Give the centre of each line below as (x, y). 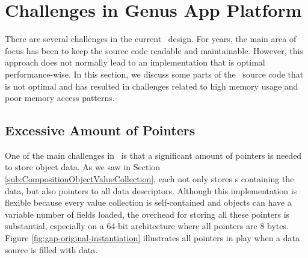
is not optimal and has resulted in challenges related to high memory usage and (152, 86)
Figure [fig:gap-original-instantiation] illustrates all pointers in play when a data (152, 238)
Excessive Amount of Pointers (100, 130)
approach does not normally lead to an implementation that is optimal (135, 62)
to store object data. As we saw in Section (83, 167)
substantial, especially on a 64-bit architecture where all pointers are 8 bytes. (147, 226)
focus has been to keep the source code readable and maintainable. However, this (154, 50)
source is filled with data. (51, 249)
